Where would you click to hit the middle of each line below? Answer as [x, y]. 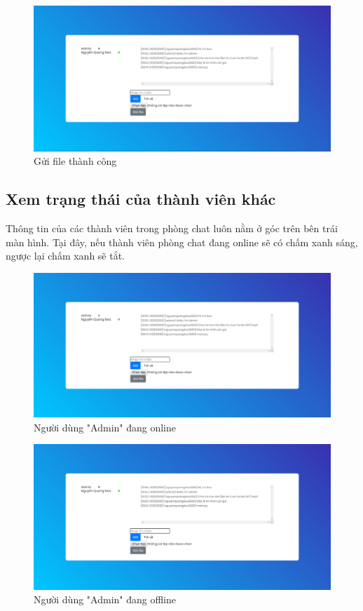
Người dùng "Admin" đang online [105, 427]
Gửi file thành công [75, 161]
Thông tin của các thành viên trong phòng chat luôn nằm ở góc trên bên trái [172, 228]
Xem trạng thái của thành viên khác [141, 199]
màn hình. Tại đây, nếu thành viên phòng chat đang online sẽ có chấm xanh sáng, [182, 242]
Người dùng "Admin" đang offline [105, 599]
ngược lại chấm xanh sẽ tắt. [66, 256]
